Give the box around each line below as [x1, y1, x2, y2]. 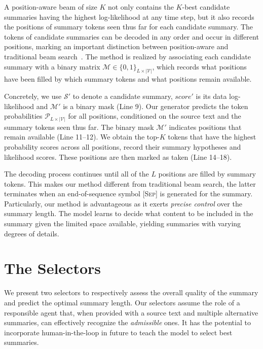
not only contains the [107, 2, 174, 12]
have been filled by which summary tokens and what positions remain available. [4, 74, 252, 84]
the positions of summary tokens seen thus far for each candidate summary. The [4, 21, 253, 32]
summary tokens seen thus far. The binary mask [4, 121, 154, 132]
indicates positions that [169, 121, 242, 132]
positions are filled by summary [158, 168, 256, 179]
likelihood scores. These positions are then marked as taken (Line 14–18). [4, 151, 232, 162]
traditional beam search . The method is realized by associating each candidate [4, 51, 251, 61]
